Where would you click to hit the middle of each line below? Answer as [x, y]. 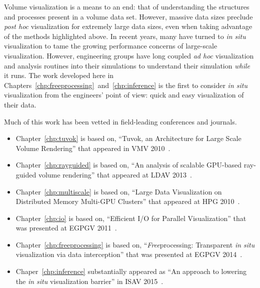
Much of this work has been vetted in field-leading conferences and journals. [120, 121]
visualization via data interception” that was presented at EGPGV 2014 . [129, 254]
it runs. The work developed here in [59, 75]
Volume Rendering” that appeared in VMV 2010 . [93, 148]
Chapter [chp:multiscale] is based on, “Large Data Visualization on [119, 191]
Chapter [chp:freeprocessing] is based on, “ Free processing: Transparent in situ [135, 244]
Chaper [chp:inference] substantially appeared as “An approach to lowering [131, 271]
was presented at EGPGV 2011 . [66, 228]
